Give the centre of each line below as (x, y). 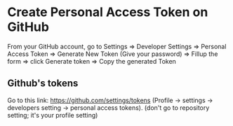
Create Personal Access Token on (108, 12)
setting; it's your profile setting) (53, 115)
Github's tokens (43, 84)
